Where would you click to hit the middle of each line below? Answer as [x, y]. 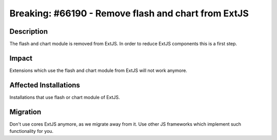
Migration [25, 112]
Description [29, 31]
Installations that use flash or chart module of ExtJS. [65, 97]
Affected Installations [45, 85]
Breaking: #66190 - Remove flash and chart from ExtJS [129, 13]
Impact [21, 58]
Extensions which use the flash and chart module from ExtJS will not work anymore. [98, 70]
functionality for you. [32, 131]
